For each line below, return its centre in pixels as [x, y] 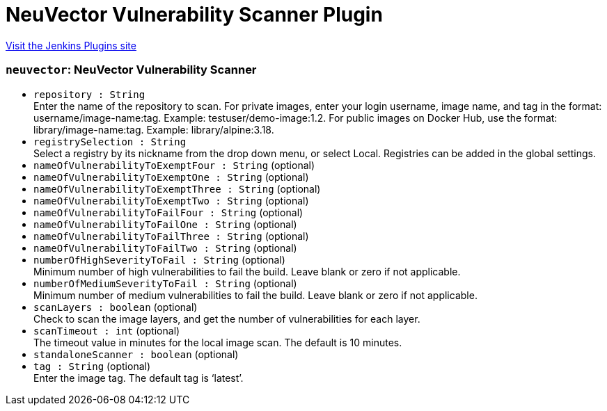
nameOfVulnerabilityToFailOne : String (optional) [165, 224]
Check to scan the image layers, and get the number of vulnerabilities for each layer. [227, 319]
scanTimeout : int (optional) [107, 330]
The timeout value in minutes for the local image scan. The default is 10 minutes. [218, 342]
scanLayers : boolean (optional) [116, 307]
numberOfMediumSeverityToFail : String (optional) [165, 283]
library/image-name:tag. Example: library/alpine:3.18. [154, 129]
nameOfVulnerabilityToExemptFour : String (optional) [174, 165]
